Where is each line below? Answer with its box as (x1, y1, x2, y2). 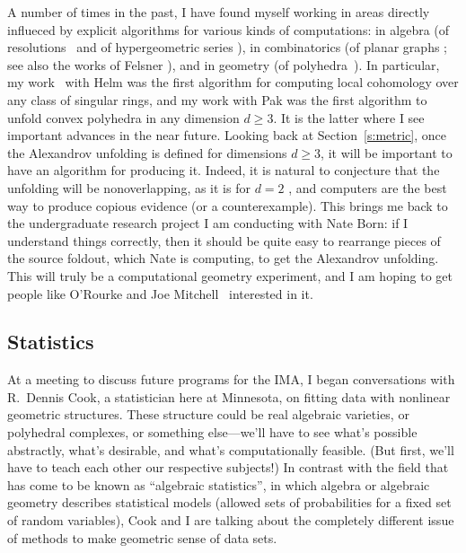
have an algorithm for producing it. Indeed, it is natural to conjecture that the (7, 161, 440, 180)
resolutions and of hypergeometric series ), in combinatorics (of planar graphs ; (7, 38, 448, 57)
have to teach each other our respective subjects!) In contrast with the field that (7, 458, 449, 477)
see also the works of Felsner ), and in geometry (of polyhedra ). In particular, (7, 55, 440, 74)
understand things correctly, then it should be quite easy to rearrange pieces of (7, 231, 441, 250)
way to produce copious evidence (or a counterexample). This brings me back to (7, 196, 448, 215)
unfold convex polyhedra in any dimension (7, 108, 240, 127)
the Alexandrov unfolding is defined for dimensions (7, 143, 287, 162)
